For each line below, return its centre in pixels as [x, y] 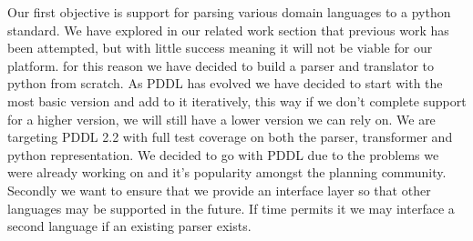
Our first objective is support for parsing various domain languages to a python [229, 12]
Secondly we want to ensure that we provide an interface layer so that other [219, 190]
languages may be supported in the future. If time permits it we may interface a [231, 208]
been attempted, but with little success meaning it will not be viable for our [220, 48]
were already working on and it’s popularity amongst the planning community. [227, 172]
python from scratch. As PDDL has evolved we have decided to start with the [225, 83]
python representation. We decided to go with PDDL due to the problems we [223, 154]
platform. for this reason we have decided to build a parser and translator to [221, 65]
